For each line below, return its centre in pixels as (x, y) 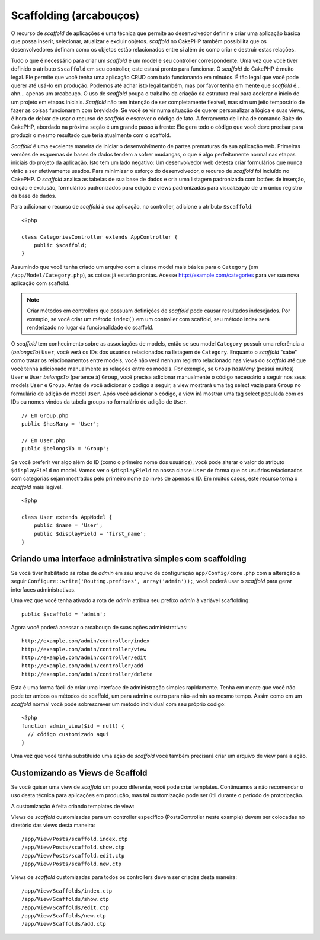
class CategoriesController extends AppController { (100, 237)
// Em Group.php (45, 415)
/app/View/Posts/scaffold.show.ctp (73, 847)
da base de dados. (33, 196)
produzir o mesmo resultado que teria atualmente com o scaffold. (91, 135)
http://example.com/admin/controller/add (82, 666)
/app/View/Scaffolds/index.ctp (67, 891)
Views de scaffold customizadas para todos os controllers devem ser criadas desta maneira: (124, 877)
